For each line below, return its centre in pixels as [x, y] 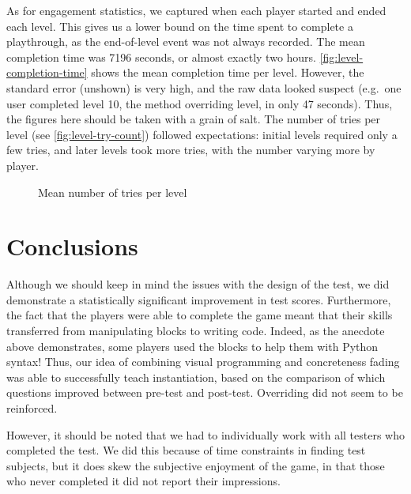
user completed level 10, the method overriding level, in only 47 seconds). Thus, [200, 103]
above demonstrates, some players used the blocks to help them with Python [192, 346]
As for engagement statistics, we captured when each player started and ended [196, 10]
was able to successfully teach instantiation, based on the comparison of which [196, 377]
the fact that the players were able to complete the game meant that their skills [200, 315]
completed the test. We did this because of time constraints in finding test [186, 450]
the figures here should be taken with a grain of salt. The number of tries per [194, 119]
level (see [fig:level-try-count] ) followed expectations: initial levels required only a [202, 134]
